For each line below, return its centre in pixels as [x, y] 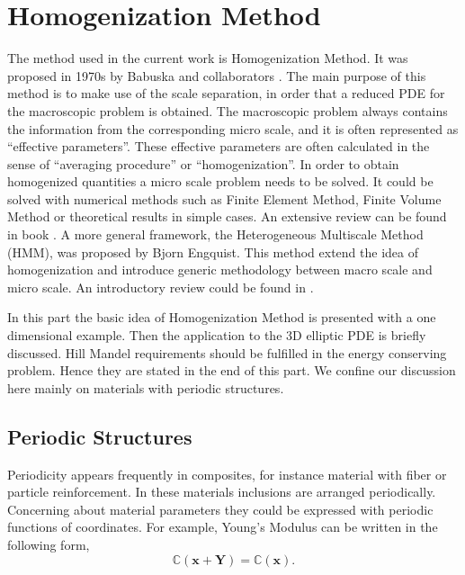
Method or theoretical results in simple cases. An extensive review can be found [227, 216]
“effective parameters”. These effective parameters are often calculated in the [219, 146]
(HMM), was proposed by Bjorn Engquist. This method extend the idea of [213, 252]
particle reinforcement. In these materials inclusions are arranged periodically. [222, 492]
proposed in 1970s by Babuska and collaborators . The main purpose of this [217, 75]
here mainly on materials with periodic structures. [146, 387]
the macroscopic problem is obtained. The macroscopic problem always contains [228, 110]
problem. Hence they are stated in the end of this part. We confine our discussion [232, 370]
